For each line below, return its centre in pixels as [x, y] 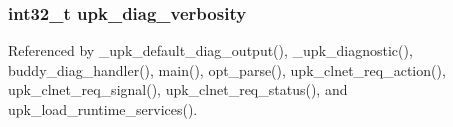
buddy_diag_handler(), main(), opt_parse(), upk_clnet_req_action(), [227, 69]
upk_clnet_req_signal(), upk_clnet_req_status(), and [178, 89]
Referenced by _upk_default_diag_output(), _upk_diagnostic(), [210, 50]
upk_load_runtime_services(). [103, 109]
